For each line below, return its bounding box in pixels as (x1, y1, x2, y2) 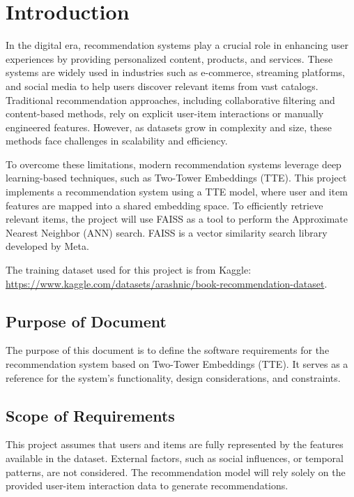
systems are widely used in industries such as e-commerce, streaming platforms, (6, 65, 346, 80)
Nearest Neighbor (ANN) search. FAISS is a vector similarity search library (6, 225, 328, 239)
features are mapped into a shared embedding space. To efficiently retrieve (6, 198, 323, 212)
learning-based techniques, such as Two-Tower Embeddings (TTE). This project (6, 170, 347, 185)
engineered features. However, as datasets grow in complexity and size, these (6, 119, 332, 134)
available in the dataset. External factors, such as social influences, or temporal (6, 451, 344, 465)
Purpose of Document (6, 310, 167, 332)
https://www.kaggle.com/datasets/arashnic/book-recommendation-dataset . (6, 276, 328, 290)
